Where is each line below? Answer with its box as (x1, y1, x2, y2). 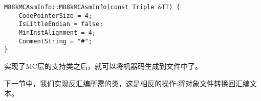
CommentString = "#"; (18, 37, 92, 45)
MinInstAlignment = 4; (18, 29, 96, 36)
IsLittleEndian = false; (18, 20, 103, 28)
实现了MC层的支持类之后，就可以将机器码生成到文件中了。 (4, 60, 202, 71)
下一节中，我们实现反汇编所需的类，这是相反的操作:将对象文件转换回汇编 (4, 78, 250, 88)
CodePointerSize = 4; (18, 12, 92, 19)
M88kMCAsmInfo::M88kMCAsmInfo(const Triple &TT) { (4, 4, 180, 11)
